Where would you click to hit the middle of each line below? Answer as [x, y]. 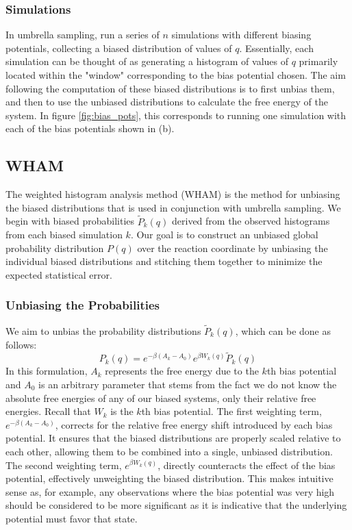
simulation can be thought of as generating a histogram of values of [147, 61]
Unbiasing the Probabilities [83, 305]
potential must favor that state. [72, 518]
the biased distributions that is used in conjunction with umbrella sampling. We [173, 207]
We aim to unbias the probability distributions [103, 330]
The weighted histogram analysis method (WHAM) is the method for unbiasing [173, 194]
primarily [318, 61]
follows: [21, 344]
